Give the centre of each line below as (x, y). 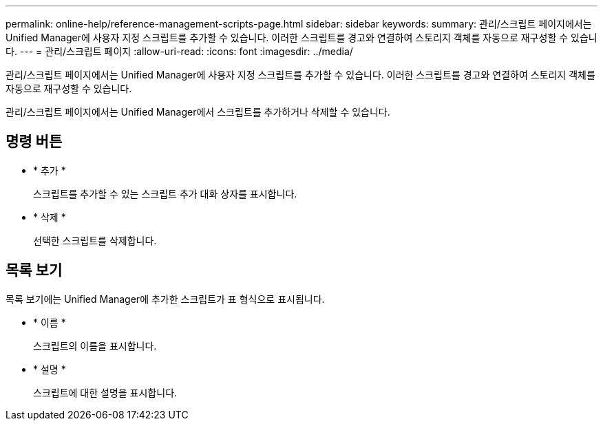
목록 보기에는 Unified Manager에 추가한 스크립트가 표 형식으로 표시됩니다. (165, 299)
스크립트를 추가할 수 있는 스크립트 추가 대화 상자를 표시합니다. (165, 193)
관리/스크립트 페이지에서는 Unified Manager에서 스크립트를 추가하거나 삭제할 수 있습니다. (198, 112)
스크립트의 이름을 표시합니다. (95, 345)
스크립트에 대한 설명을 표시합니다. (105, 392)
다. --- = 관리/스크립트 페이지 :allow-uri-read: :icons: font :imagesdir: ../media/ (179, 51)
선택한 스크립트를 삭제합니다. (95, 240)
